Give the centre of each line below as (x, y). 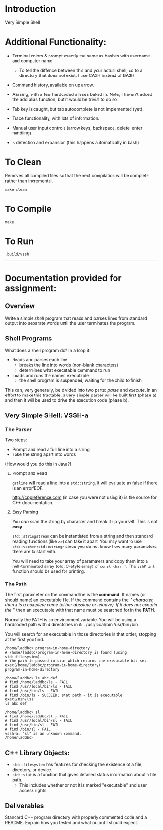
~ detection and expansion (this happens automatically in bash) (75, 142)
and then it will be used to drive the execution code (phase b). (67, 400)
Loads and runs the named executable (50, 375)
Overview (20, 306)
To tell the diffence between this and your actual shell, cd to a (81, 70)
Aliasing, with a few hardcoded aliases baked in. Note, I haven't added (82, 94)
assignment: (31, 288)
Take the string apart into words (44, 454)
